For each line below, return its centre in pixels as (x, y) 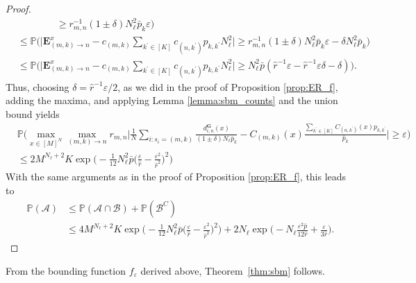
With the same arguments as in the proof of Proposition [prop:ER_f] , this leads (176, 177)
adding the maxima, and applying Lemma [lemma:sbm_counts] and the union (172, 100)
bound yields (33, 114)
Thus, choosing (38, 86)
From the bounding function (66, 270)
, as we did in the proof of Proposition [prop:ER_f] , (228, 86)
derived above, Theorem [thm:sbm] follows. (233, 270)
